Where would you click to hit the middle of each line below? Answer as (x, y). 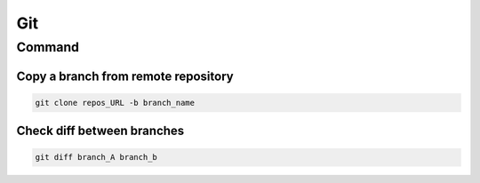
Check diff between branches (100, 131)
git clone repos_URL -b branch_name (115, 103)
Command (48, 47)
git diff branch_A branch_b (96, 157)
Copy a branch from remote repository (125, 76)
